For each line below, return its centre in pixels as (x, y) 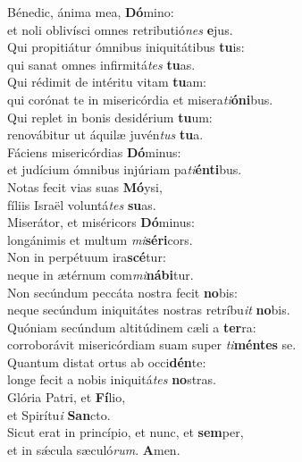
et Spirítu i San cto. (59, 414)
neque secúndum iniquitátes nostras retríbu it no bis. (149, 310)
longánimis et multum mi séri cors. (100, 239)
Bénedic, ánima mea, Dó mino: (91, 12)
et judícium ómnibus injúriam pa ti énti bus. (125, 169)
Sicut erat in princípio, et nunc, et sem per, (126, 432)
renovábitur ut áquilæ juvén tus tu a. (105, 134)
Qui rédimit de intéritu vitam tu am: (107, 82)
